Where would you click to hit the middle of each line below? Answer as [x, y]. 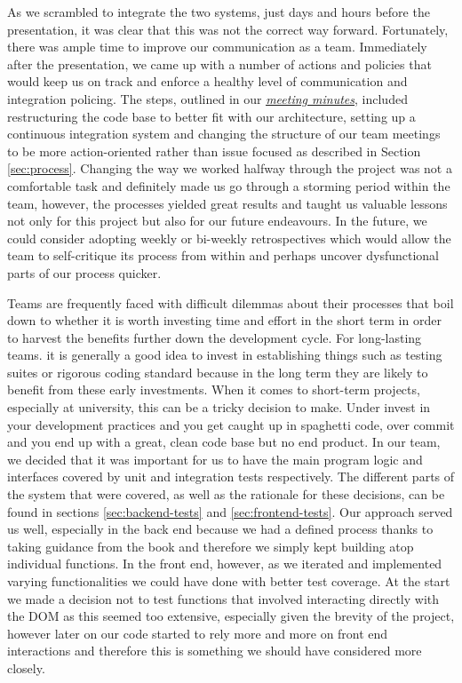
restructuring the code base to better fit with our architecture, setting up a [211, 116]
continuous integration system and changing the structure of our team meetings [224, 134]
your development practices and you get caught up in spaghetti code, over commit [231, 424]
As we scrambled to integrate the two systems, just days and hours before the [219, 12]
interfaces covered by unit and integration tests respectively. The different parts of [231, 477]
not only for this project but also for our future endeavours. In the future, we [217, 221]
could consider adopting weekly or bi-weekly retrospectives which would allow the [229, 238]
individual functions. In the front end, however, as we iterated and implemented [225, 564]
